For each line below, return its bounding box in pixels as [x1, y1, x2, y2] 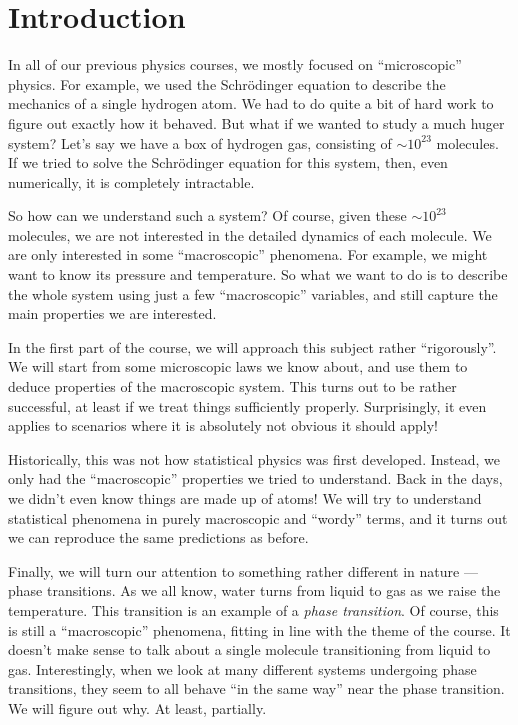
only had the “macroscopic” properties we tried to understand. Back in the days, [8, 468, 503, 489]
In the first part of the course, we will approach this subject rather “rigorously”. [8, 336, 497, 357]
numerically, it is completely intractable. [8, 171, 255, 192]
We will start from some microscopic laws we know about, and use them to [8, 356, 468, 377]
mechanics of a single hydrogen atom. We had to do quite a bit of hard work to [8, 93, 494, 114]
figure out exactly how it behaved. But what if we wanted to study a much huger [8, 112, 505, 133]
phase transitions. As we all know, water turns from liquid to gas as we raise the [8, 580, 501, 601]
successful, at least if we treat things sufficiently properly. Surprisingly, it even [8, 395, 487, 416]
